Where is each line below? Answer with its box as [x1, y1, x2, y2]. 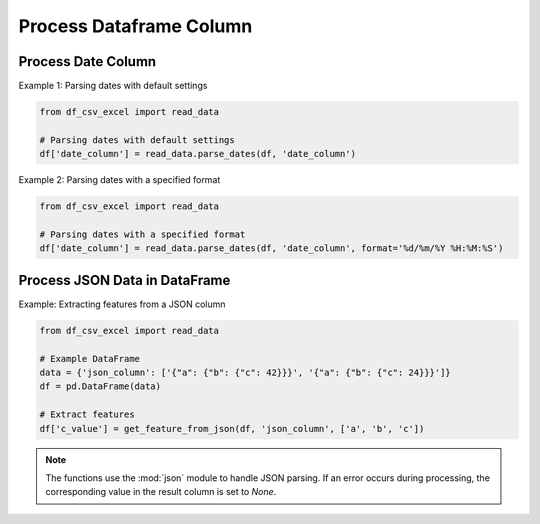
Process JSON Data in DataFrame [18, 271, 231, 289]
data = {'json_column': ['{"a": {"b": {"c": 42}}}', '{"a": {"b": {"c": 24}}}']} [39, 367, 452, 379]
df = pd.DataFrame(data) [39, 381, 162, 392]
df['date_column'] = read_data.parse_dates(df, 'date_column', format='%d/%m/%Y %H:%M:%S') [39, 243, 504, 254]
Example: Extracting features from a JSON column [18, 298, 226, 310]
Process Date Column [18, 53, 157, 70]
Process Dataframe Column [18, 15, 253, 37]
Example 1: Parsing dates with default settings [18, 80, 208, 92]
